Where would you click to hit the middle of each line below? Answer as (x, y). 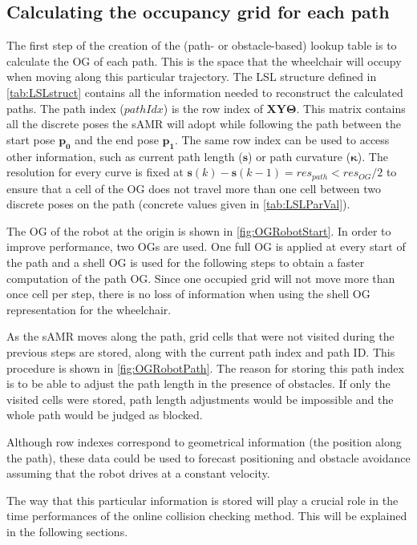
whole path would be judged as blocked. (105, 415)
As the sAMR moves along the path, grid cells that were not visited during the (200, 336)
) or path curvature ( (300, 156)
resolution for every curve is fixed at (95, 172)
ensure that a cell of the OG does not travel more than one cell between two (194, 188)
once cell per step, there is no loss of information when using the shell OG (188, 294)
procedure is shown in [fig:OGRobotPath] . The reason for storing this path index (205, 367)
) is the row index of (213, 108)
